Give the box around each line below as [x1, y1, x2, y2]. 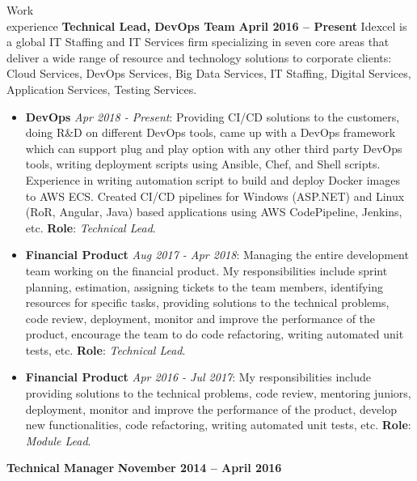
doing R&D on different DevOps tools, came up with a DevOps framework [25, 124, 396, 141]
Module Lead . [25, 432, 91, 449]
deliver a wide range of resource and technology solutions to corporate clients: [6, 49, 392, 66]
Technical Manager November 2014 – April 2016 [6, 459, 282, 476]
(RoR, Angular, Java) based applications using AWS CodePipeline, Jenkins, [25, 203, 402, 220]
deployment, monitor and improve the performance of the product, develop [25, 400, 397, 417]
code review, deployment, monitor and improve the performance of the [25, 309, 376, 326]
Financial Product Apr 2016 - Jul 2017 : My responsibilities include [25, 368, 371, 385]
